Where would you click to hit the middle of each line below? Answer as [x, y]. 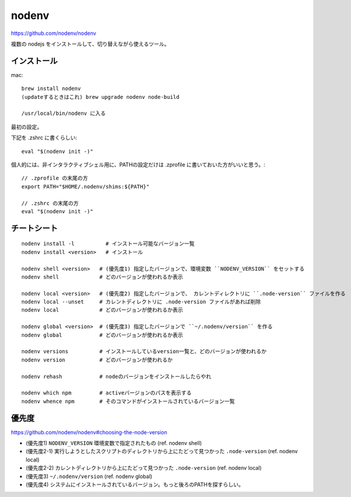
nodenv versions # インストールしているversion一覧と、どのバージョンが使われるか [144, 352]
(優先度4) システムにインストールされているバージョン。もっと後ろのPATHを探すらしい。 [135, 485]
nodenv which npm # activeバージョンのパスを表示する [107, 393]
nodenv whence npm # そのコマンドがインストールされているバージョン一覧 [128, 401]
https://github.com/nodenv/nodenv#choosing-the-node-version [89, 432]
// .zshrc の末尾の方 [50, 203]
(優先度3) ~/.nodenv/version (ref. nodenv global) [89, 476]
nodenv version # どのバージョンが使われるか [97, 360]
